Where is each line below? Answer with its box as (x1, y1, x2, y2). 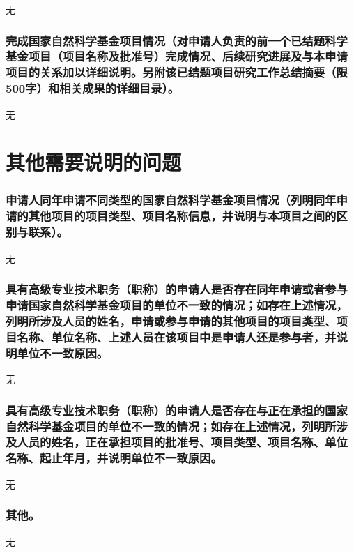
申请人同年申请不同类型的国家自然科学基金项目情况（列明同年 (6, 191, 337, 209)
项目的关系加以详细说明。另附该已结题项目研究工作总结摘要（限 (6, 63, 348, 81)
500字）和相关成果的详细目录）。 (6, 79, 180, 97)
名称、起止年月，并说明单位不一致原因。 (6, 449, 222, 467)
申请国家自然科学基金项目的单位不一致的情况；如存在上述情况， (6, 296, 348, 314)
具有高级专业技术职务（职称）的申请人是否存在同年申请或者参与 (6, 280, 348, 298)
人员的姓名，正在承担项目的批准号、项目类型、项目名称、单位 (17, 433, 348, 450)
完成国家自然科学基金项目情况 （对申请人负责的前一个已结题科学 (6, 31, 348, 49)
